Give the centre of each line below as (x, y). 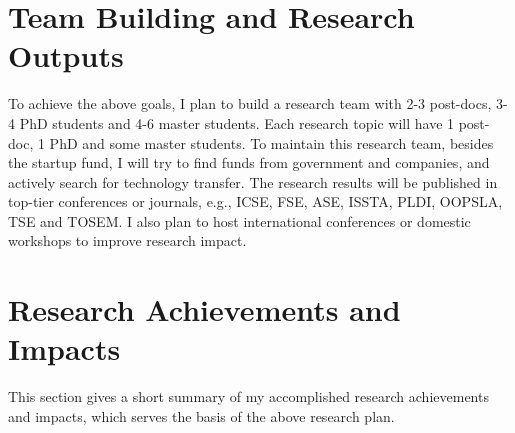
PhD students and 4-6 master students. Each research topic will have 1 (237, 122)
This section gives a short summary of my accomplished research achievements (248, 396)
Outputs (66, 55)
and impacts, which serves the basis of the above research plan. (201, 415)
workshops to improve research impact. (127, 240)
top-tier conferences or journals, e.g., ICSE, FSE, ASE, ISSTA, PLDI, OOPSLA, (255, 201)
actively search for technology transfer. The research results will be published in (253, 181)
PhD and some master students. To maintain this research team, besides (271, 142)
